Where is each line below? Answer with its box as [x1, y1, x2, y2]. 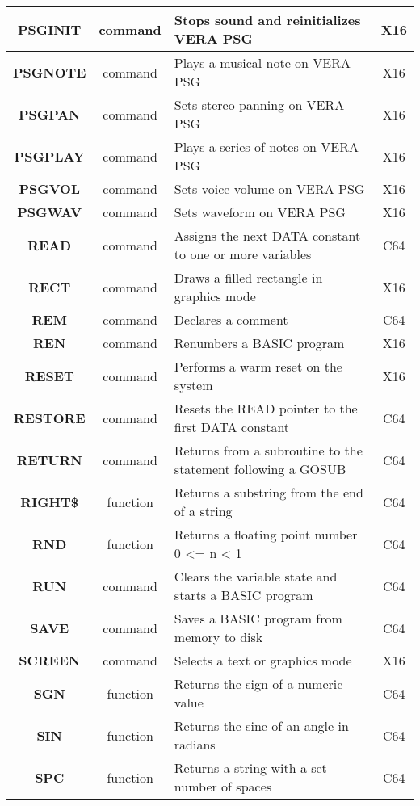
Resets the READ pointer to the [174, 399, 358, 418]
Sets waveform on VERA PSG [174, 203, 346, 221]
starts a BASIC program [174, 586, 313, 604]
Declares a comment [174, 310, 288, 329]
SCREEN [19, 651, 81, 670]
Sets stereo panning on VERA [174, 95, 345, 114]
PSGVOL [19, 179, 80, 198]
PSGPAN [18, 104, 81, 124]
